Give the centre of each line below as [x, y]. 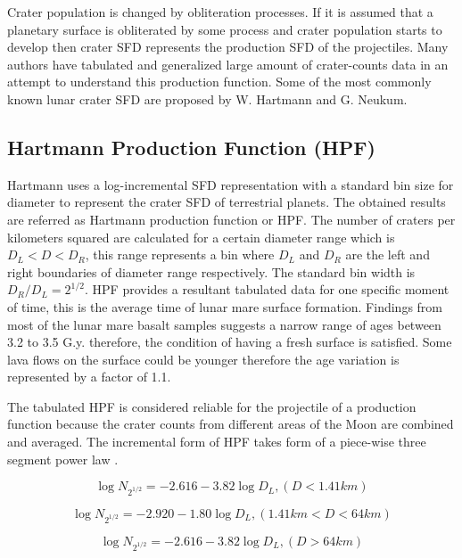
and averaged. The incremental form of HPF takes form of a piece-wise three [217, 442]
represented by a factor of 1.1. [89, 377]
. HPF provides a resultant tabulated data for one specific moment [267, 289]
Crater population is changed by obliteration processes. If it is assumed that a [220, 12]
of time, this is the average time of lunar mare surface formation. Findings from [225, 306]
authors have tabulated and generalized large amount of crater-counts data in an [228, 64]
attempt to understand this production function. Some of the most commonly [219, 82]
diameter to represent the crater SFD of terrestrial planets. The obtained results [227, 202]
